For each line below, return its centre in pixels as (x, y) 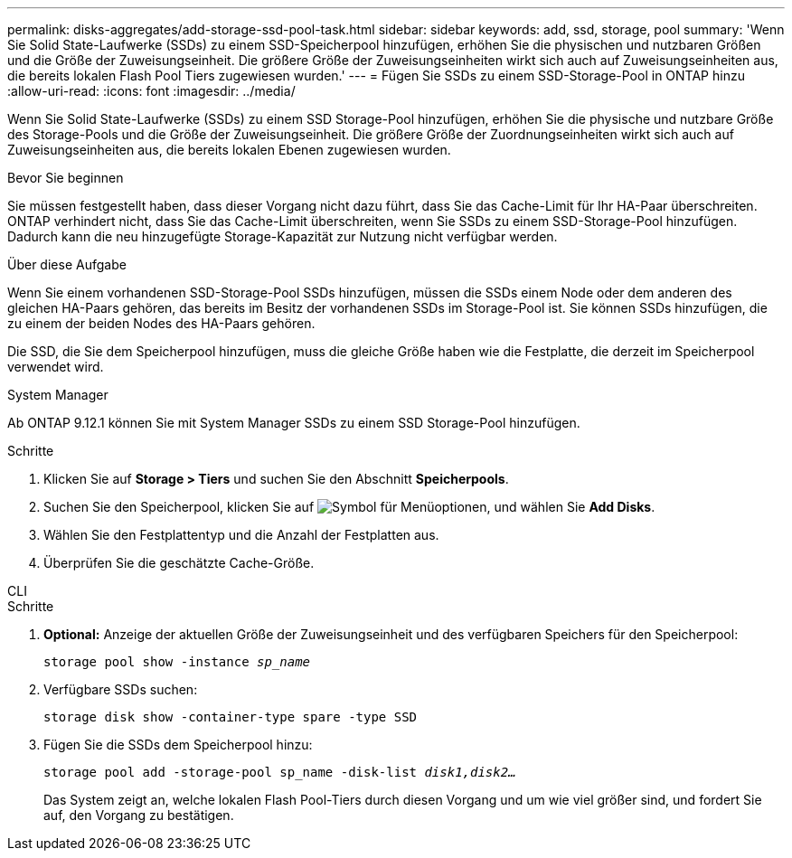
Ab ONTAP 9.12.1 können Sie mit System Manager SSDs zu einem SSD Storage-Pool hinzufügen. (294, 423)
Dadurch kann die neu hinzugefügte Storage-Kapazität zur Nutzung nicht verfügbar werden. (283, 236)
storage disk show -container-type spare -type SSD (231, 717)
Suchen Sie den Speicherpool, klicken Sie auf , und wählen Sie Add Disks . (349, 507)
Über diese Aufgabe (67, 264)
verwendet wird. (56, 367)
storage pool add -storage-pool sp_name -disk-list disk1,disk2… (280, 772)
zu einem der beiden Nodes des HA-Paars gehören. (161, 323)
